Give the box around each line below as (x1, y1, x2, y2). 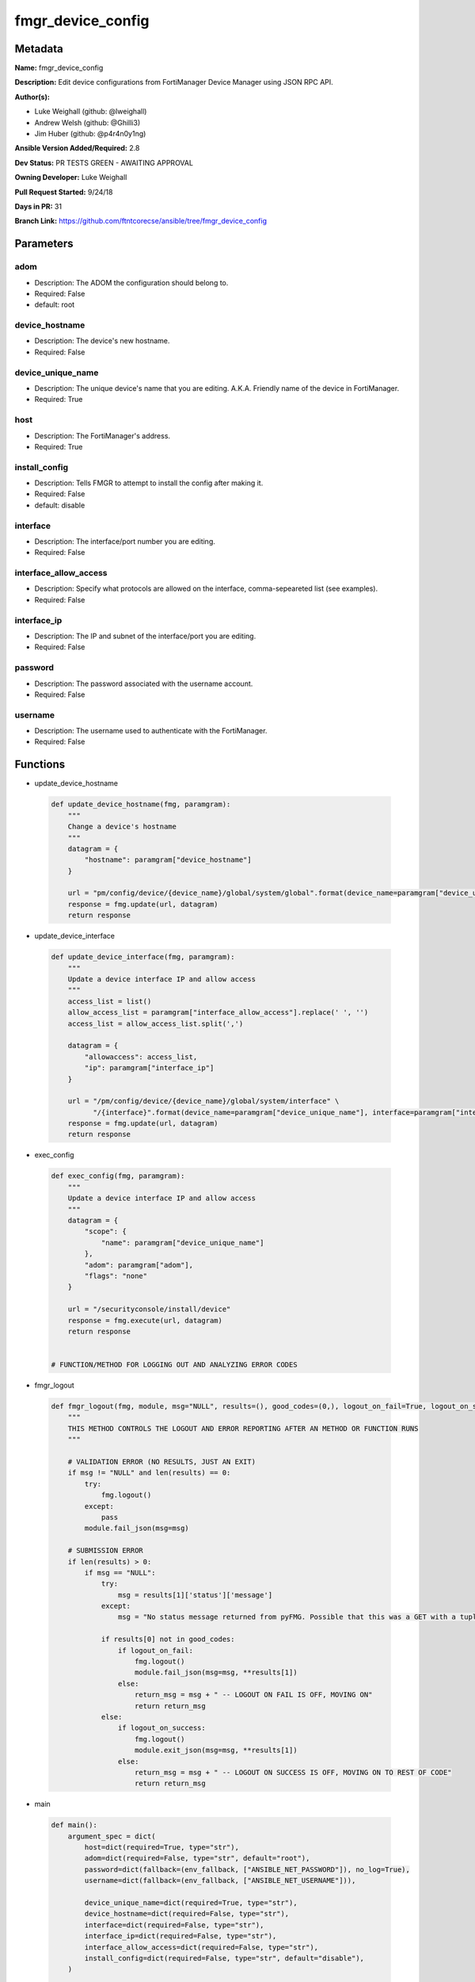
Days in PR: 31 (14, 201, 63, 211)
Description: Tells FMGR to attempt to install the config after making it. (34, 478, 264, 488)
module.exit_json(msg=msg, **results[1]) (135, 1746, 298, 1755)
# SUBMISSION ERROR (67, 1546, 144, 1555)
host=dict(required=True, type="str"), (84, 1843, 239, 1852)
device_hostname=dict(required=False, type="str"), (84, 1909, 290, 1919)
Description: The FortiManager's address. (34, 430, 170, 440)
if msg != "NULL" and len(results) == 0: (67, 1468, 231, 1478)
